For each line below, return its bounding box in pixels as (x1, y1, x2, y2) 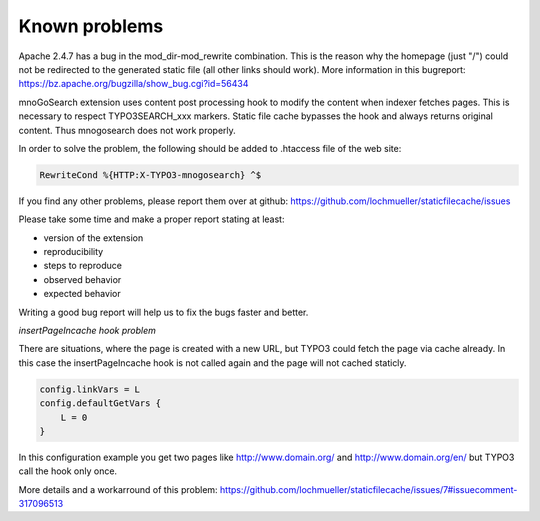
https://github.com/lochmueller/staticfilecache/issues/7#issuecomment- (220, 483, 518, 495)
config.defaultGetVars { (39, 398, 162, 409)
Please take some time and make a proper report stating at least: (18, 213, 285, 225)
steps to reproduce (43, 260, 122, 272)
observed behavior (43, 273, 122, 285)
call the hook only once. (18, 465, 118, 477)
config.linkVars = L (39, 383, 140, 395)
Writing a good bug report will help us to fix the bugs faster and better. (18, 306, 309, 318)
